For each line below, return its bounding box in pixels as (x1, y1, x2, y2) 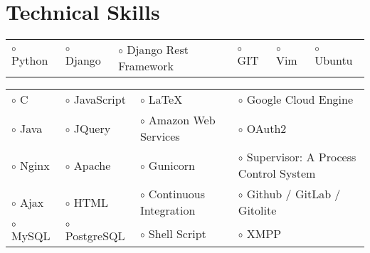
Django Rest (127, 41, 189, 58)
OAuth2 (246, 119, 287, 136)
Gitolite (238, 202, 277, 219)
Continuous (148, 185, 206, 203)
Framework (118, 58, 174, 75)
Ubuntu (314, 52, 353, 69)
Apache (73, 156, 111, 173)
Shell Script (148, 225, 206, 242)
